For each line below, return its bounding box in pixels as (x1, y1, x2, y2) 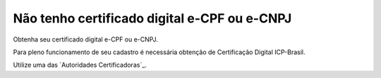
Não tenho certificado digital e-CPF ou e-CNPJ (13, 11, 292, 26)
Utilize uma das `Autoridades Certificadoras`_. (13, 60, 147, 70)
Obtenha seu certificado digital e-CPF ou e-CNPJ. (13, 35, 158, 44)
